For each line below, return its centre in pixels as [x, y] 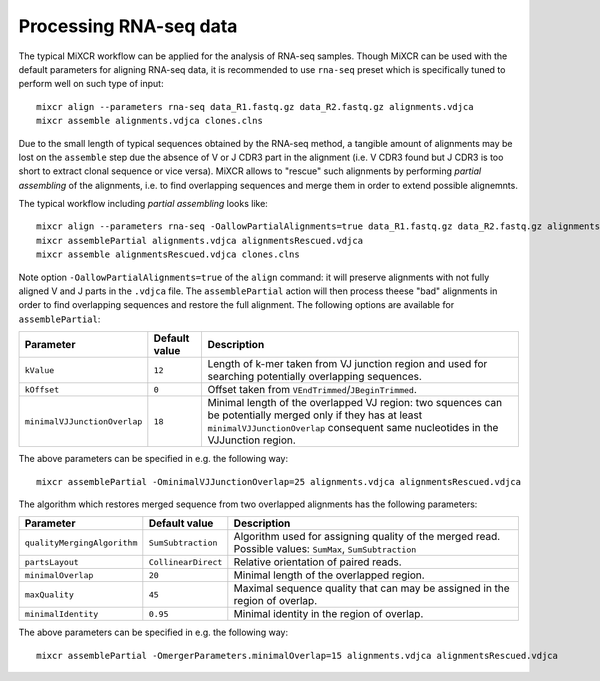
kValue [39, 370]
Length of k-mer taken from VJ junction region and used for [347, 364]
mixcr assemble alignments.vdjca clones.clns [150, 121]
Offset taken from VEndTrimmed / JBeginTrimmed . [312, 390]
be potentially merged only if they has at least [315, 415]
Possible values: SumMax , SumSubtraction [325, 549]
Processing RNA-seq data [128, 26]
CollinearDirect [185, 561]
